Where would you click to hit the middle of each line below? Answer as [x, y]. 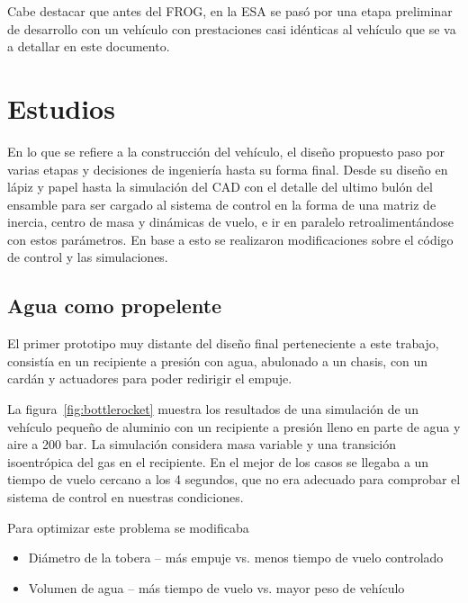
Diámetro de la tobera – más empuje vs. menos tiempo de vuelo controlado [236, 558]
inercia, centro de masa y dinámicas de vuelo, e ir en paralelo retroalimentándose [230, 222]
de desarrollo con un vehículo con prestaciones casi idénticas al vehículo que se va [232, 28]
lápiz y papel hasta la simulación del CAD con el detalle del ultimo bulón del [220, 187]
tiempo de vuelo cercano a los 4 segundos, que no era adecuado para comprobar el [234, 479]
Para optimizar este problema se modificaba [128, 527]
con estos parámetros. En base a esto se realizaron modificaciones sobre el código [230, 239]
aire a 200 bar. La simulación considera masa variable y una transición [202, 444]
